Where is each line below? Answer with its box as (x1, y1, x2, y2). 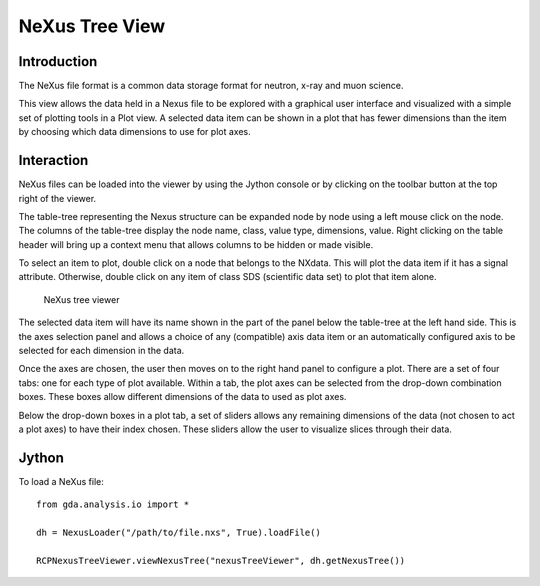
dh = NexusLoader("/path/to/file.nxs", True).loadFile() (36, 527, 322, 539)
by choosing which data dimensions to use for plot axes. (18, 126, 251, 138)
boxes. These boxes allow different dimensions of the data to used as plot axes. (18, 391, 347, 403)
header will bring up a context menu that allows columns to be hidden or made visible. (18, 238, 374, 250)
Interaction (18, 152, 89, 169)
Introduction (18, 53, 98, 70)
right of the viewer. (18, 192, 97, 204)
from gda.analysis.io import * (36, 499, 190, 510)
